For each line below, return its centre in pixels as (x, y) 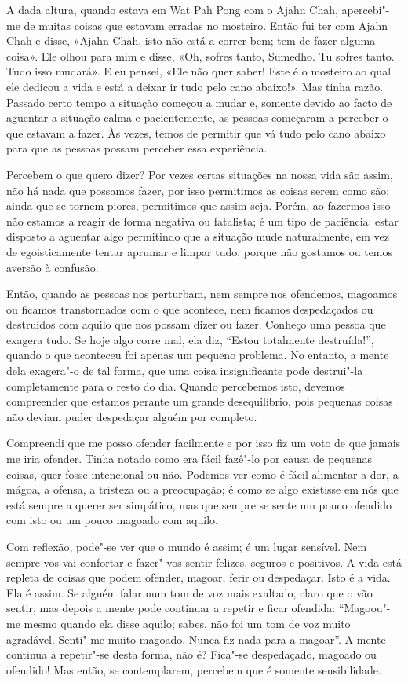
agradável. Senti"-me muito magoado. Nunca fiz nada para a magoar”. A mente (196, 639)
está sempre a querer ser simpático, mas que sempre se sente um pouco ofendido (199, 504)
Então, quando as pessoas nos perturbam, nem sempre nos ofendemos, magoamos (202, 294)
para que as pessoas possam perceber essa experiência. (137, 148)
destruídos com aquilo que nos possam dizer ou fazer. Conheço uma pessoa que (196, 324)
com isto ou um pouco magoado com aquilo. (112, 520)
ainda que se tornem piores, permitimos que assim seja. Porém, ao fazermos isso (199, 206)
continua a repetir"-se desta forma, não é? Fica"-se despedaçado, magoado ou (191, 654)
